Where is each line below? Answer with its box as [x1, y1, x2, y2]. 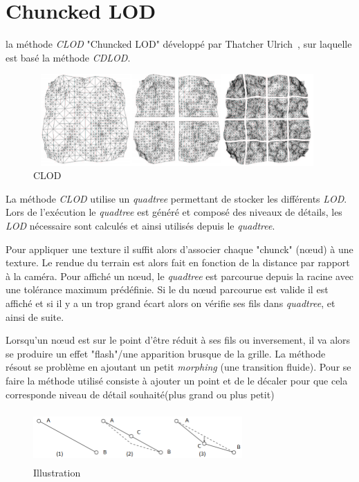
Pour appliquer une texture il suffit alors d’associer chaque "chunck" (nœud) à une [6, 241, 353, 256]
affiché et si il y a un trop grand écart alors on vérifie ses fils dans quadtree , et [6, 295, 335, 310]
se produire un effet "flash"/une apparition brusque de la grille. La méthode [6, 346, 326, 360]
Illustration [33, 465, 81, 480]
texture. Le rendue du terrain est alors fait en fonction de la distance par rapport [6, 255, 350, 270]
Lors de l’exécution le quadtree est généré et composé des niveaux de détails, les [6, 205, 342, 219]
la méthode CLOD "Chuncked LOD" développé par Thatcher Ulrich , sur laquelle [6, 37, 352, 51]
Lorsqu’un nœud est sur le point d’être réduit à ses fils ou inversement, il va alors [6, 333, 351, 347]
